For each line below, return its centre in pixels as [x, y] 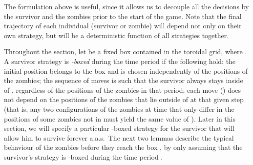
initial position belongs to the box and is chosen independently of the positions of [126, 71]
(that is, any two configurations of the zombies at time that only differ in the [119, 109]
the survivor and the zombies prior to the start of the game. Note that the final [123, 16]
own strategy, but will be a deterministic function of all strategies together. [116, 35]
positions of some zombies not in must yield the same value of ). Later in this [120, 118]
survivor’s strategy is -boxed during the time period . [84, 156]
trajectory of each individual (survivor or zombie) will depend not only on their [123, 26]
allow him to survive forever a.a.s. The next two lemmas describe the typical [119, 137]
